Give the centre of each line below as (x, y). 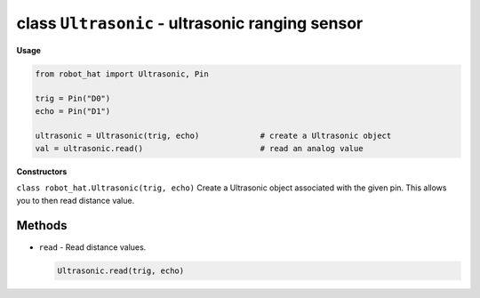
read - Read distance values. (92, 247)
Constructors (42, 171)
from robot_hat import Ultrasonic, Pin (122, 74)
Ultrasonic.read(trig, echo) (121, 270)
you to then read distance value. (76, 200)
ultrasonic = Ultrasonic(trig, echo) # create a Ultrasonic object (213, 136)
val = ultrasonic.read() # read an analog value (199, 148)
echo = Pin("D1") (73, 111)
